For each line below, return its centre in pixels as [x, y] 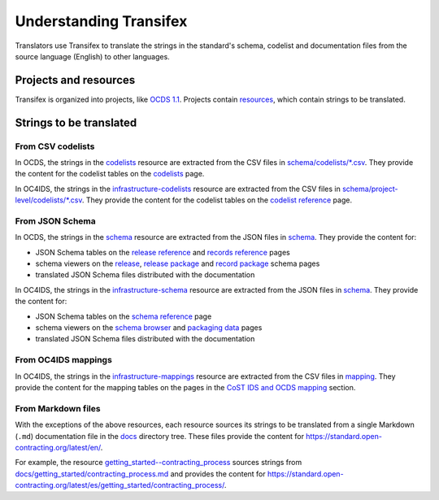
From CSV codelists [55, 146]
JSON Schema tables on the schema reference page [124, 316]
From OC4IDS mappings [64, 360]
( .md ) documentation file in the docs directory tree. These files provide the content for [160, 436]
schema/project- [370, 189]
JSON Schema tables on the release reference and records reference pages [163, 252]
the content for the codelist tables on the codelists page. [110, 174]
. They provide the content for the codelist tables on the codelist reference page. [217, 200]
